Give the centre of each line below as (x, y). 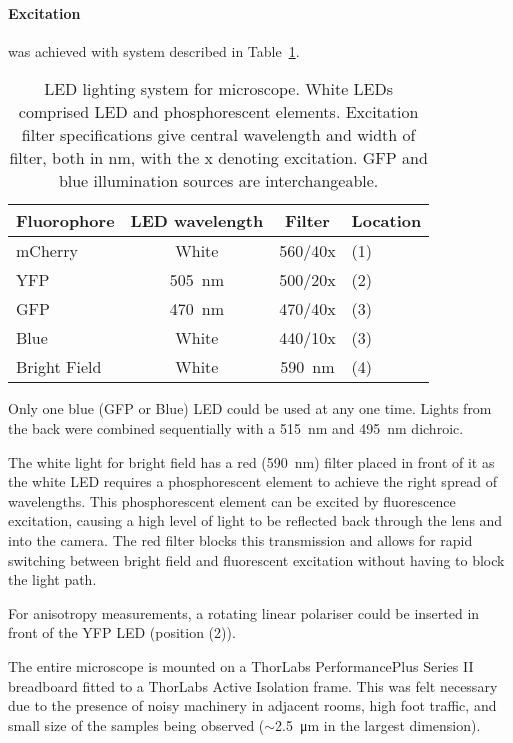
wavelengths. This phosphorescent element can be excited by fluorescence (232, 500)
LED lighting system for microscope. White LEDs (219, 89)
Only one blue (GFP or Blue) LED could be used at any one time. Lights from (250, 408)
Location (386, 221)
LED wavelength (197, 221)
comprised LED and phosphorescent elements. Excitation (218, 112)
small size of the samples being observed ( (136, 724)
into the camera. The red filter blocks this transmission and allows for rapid (240, 539)
